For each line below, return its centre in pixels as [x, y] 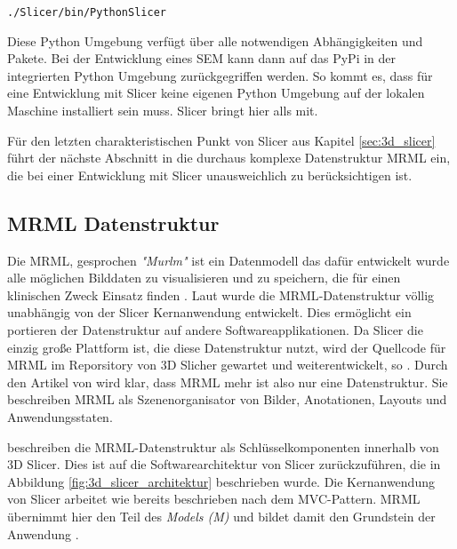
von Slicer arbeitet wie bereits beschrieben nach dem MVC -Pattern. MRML [214, 499]
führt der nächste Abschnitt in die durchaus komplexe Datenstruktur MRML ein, [229, 158]
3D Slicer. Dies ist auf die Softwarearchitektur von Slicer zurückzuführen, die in [224, 464]
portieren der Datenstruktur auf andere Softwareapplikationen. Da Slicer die [215, 329]
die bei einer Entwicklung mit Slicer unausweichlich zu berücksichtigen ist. [210, 175]
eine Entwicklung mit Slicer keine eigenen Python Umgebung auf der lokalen [216, 93]
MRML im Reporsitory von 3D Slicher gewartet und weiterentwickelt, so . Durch [228, 365]
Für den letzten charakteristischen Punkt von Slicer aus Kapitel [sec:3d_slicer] [221, 140]
